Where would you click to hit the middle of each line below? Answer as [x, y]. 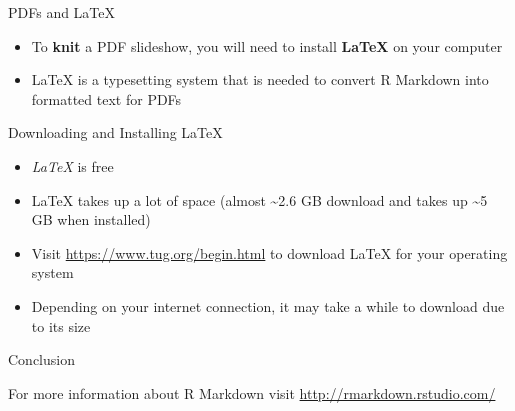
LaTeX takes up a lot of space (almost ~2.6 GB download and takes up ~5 [259, 199]
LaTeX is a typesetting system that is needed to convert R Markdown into [260, 79]
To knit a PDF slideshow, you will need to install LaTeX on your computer [267, 45]
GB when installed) [91, 219]
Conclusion [41, 359]
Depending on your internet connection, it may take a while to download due [268, 305]
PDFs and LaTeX [62, 12]
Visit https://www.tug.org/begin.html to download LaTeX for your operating [269, 252]
